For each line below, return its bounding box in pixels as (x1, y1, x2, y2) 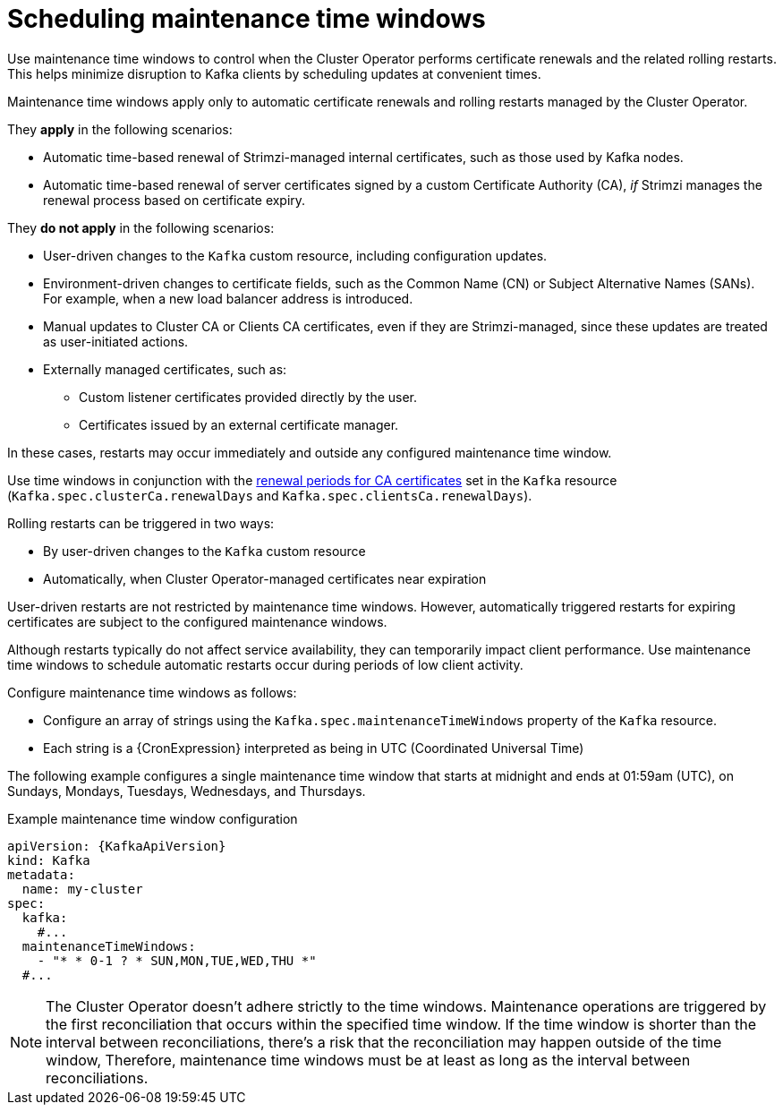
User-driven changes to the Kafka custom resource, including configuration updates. (43, 247, 548, 263)
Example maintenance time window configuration (7, 810, 298, 826)
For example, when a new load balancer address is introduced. (43, 290, 413, 306)
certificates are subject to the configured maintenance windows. (7, 613, 387, 629)
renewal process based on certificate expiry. (43, 192, 306, 208)
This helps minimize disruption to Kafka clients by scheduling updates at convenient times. (7, 65, 541, 81)
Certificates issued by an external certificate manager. (79, 416, 399, 432)
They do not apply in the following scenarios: (7, 219, 275, 235)
